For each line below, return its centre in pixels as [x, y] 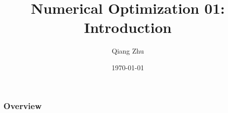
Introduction [128, 27]
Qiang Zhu [128, 51]
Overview [23, 105]
